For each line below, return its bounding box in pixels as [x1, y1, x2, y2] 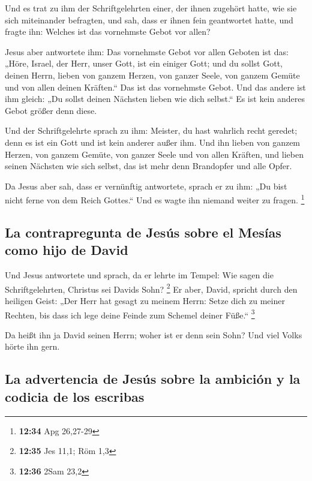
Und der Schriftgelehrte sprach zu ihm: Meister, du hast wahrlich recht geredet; [5, 124, 298, 137]
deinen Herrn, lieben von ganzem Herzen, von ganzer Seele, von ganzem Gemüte [5, 68, 300, 81]
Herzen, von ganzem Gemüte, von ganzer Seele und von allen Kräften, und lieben [5, 148, 304, 160]
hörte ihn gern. [5, 340, 60, 353]
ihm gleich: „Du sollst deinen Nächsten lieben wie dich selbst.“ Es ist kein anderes [5, 92, 305, 105]
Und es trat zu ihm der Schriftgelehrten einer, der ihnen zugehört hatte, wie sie [5, 2, 297, 14]
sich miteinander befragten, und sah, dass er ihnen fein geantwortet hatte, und [5, 13, 293, 26]
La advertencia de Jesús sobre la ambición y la [5, 369, 301, 388]
